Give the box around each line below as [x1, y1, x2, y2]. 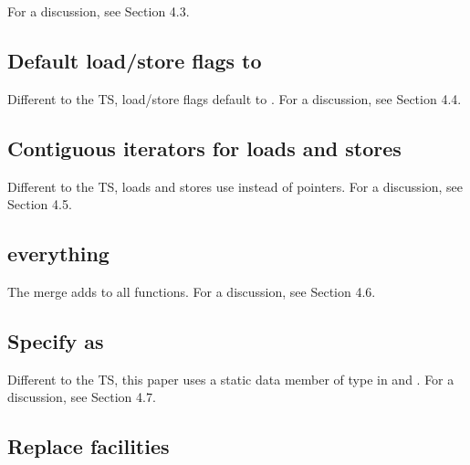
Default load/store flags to [7, 46, 262, 74]
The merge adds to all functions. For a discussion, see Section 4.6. [7, 281, 376, 301]
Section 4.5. [7, 195, 72, 214]
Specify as [7, 326, 104, 354]
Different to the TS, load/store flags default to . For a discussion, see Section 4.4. [7, 89, 462, 108]
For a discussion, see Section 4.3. [7, 2, 190, 20]
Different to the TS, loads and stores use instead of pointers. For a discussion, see [7, 176, 464, 196]
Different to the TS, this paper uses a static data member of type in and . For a [7, 369, 454, 388]
